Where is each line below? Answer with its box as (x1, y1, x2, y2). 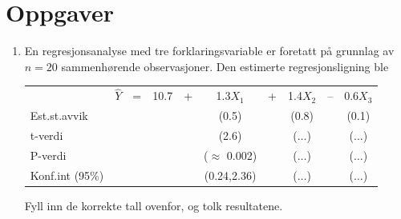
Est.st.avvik (30, 107, 88, 124)
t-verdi (30, 126, 63, 143)
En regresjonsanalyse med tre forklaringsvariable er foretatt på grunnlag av (24, 42, 395, 59)
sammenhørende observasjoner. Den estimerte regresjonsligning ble (61, 58, 389, 74)
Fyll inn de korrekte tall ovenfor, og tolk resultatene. (24, 197, 283, 213)
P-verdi (30, 146, 67, 163)
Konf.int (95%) (30, 166, 104, 183)
